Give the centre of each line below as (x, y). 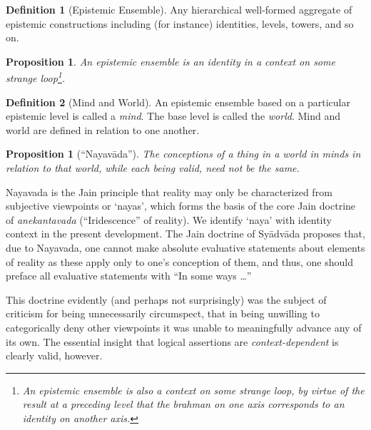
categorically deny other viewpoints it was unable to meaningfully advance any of (184, 327)
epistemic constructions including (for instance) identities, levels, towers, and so (180, 23)
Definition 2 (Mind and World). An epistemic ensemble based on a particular (178, 102)
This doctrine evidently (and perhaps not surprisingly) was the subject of (166, 299)
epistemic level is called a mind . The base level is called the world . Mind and (173, 116)
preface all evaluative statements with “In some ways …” (129, 276)
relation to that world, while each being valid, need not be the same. (153, 168)
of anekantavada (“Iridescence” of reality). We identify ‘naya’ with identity (169, 219)
